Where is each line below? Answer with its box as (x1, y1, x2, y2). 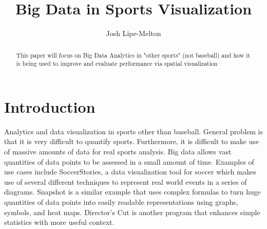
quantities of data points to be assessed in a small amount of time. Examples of (4, 156, 254, 167)
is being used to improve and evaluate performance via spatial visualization (16, 59, 218, 68)
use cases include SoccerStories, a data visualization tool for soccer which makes (4, 166, 256, 177)
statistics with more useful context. (4, 217, 115, 227)
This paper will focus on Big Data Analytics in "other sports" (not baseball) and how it (16, 50, 251, 59)
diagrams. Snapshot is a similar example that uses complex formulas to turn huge (4, 186, 261, 197)
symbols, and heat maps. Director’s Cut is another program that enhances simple (4, 206, 260, 217)
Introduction (4, 96, 96, 117)
